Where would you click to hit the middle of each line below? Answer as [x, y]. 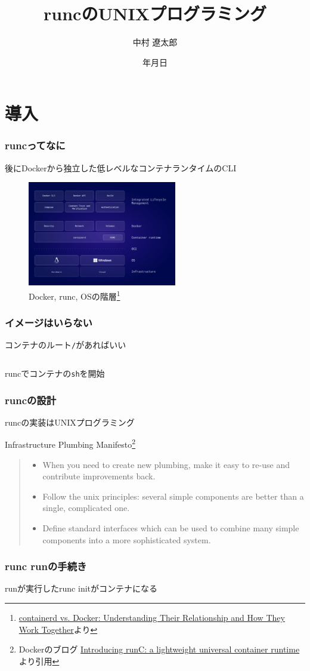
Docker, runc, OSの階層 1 [75, 295]
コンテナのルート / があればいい [66, 345]
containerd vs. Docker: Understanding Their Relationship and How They [152, 618]
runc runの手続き [46, 566]
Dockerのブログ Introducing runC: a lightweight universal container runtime [159, 649]
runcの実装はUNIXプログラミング [70, 422]
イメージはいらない [49, 323]
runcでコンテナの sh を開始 [55, 373]
